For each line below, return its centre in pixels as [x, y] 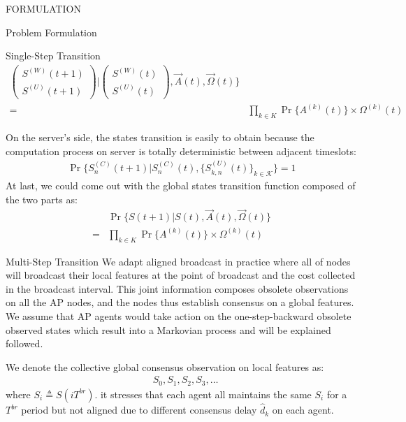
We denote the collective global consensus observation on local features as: [165, 366]
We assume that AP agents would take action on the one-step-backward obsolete [179, 315]
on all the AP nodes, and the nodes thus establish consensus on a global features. [180, 302]
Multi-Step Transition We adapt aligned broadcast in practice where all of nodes [178, 261]
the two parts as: [42, 199]
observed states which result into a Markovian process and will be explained [168, 329]
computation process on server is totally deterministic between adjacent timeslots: [181, 151]
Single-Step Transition [53, 56]
